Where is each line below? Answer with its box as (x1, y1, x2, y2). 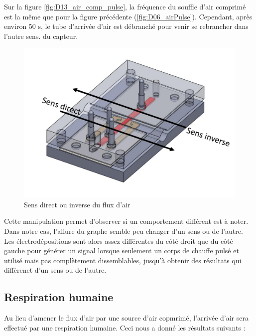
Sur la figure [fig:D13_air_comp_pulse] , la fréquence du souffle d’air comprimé (4, 1, 246, 11)
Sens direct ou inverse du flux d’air (24, 199, 130, 209)
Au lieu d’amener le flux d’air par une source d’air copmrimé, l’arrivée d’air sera (4, 313, 249, 323)
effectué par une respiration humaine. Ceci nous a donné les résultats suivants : (4, 322, 246, 333)
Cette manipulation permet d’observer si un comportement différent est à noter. (4, 216, 249, 226)
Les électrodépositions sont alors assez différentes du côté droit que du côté (4, 235, 233, 246)
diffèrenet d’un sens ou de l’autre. (4, 265, 107, 275)
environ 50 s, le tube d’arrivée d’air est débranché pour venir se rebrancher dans (4, 21, 249, 31)
